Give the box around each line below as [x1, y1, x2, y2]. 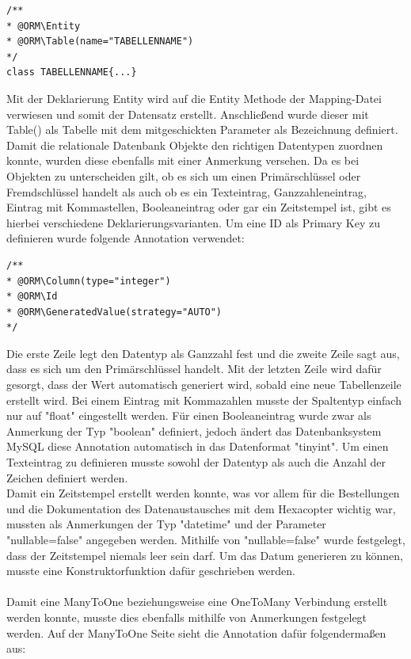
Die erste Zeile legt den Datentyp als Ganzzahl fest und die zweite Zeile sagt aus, [6, 345, 400, 361]
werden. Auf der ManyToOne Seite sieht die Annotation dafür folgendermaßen [6, 624, 386, 641]
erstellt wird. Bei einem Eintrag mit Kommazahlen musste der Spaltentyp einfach [6, 391, 401, 408]
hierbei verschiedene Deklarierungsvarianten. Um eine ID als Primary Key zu [6, 214, 381, 230]
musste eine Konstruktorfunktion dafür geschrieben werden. [6, 562, 295, 579]
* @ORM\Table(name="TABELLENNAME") [6, 36, 194, 48]
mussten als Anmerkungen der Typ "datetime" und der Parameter [6, 516, 326, 532]
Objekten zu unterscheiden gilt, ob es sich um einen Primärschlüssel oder [6, 167, 361, 184]
